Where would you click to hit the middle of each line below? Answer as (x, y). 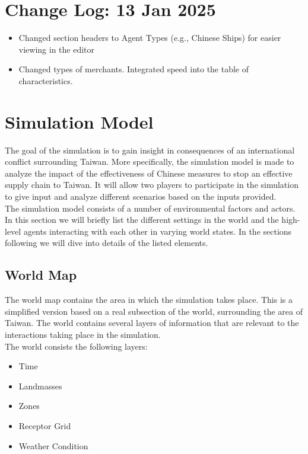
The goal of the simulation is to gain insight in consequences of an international (150, 150)
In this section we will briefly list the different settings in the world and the (142, 220)
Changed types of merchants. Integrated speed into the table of (134, 69)
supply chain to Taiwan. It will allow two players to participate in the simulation (152, 185)
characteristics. (46, 80)
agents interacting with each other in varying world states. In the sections (158, 231)
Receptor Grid (45, 425)
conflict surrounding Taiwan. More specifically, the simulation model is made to (150, 162)
